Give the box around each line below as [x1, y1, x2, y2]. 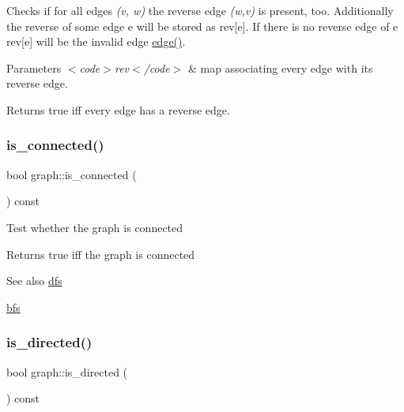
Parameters [6, 59, 62, 76]
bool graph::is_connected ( [6, 166, 137, 182]
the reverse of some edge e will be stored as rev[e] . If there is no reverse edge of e [6, 17, 398, 34]
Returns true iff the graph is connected [6, 245, 195, 262]
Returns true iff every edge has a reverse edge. [6, 101, 230, 118]
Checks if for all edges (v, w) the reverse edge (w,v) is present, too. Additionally [6, 2, 394, 18]
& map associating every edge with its [187, 59, 373, 76]
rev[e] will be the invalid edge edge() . [6, 33, 186, 50]
